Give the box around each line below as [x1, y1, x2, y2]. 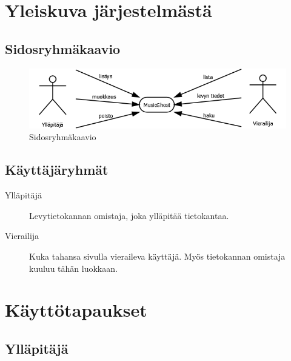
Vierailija [5, 229, 39, 242]
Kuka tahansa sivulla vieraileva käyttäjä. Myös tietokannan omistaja [29, 250, 286, 263]
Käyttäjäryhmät [5, 160, 109, 179]
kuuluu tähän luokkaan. [29, 261, 118, 274]
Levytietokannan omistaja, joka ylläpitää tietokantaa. [29, 209, 229, 221]
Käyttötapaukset [5, 297, 147, 322]
